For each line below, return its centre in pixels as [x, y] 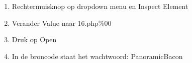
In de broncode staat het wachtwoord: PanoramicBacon [97, 56]
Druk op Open [34, 39]
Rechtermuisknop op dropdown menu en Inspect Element [100, 6]
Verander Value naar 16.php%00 [62, 23]
